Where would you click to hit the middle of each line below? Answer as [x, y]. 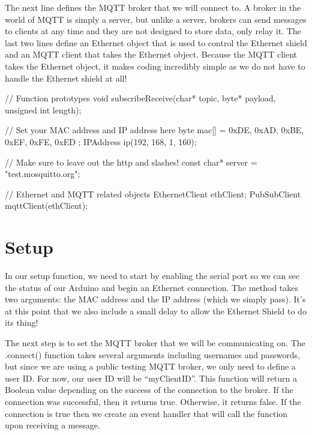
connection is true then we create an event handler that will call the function [146, 413]
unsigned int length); [43, 109]
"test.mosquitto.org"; [43, 174]
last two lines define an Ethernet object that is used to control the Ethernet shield [156, 42]
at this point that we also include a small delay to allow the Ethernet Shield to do [156, 310]
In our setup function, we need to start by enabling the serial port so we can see [152, 276]
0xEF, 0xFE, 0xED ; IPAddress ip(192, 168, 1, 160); [101, 141]
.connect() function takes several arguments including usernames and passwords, [152, 354]
